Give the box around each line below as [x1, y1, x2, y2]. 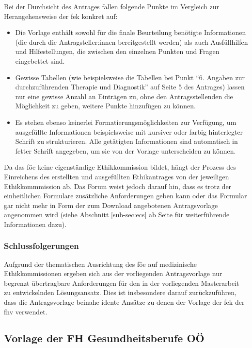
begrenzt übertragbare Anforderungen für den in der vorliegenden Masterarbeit [4, 278, 239, 288]
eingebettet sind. [15, 55, 65, 66]
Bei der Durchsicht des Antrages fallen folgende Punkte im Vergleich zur [4, 1, 219, 11]
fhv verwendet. [4, 306, 47, 316]
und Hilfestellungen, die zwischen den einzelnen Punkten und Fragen [15, 46, 220, 56]
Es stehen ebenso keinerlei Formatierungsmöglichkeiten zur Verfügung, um [15, 117, 236, 127]
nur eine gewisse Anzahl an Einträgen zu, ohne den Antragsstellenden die [15, 91, 233, 101]
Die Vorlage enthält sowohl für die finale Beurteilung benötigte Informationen [15, 27, 246, 37]
